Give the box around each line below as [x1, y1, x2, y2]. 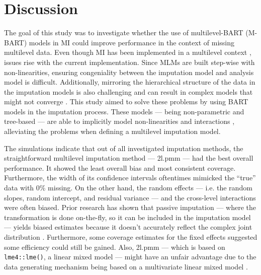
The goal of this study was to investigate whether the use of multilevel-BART [4, 27, 243, 38]
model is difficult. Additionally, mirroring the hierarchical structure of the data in [4, 77, 255, 87]
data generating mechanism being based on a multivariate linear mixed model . [4, 261, 248, 271]
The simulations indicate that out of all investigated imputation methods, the [4, 143, 243, 153]
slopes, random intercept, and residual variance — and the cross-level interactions [4, 192, 256, 202]
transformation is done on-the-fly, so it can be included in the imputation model [4, 212, 251, 222]
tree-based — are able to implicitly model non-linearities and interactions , [4, 116, 235, 126]
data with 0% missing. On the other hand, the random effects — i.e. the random [4, 182, 252, 193]
